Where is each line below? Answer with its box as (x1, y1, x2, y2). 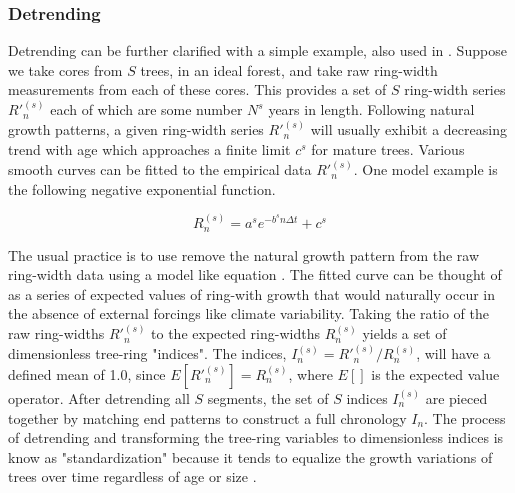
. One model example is (353, 159, 498, 180)
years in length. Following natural (268, 99, 475, 120)
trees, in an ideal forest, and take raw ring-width (140, 59, 438, 80)
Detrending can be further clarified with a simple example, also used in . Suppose (8, 40, 507, 61)
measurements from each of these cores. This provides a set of (8, 79, 387, 100)
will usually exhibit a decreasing (310, 119, 507, 140)
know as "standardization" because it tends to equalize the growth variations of (8, 446, 493, 467)
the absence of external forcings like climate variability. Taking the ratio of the (8, 303, 489, 324)
